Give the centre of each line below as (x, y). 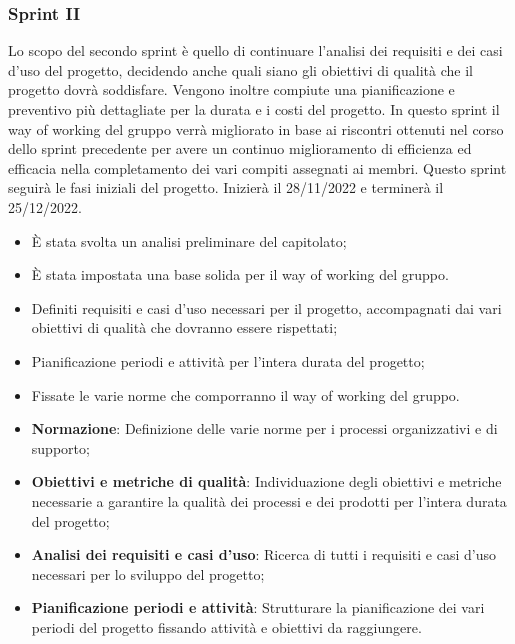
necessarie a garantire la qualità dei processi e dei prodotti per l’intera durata (269, 500)
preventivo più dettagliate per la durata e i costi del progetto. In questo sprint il (254, 109)
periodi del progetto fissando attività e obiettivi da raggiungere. (226, 626)
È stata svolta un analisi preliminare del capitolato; (189, 240)
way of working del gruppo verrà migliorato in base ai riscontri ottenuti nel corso (256, 128)
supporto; (60, 447)
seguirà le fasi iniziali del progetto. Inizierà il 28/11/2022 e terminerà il (226, 187)
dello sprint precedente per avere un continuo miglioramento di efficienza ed (240, 148)
